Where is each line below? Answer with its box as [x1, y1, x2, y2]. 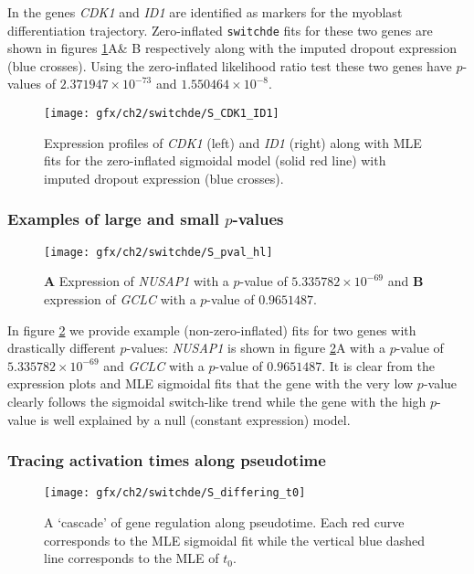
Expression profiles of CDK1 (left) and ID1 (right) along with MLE [44, 133, 422, 152]
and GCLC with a [103, 356, 205, 375]
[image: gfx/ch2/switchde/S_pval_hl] [44, 245, 273, 259]
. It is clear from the [321, 356, 436, 375]
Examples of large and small [7, 207, 219, 230]
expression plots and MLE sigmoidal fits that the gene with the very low [7, 374, 414, 393]
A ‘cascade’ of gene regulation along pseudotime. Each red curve [44, 512, 405, 531]
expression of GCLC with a [44, 289, 196, 308]
